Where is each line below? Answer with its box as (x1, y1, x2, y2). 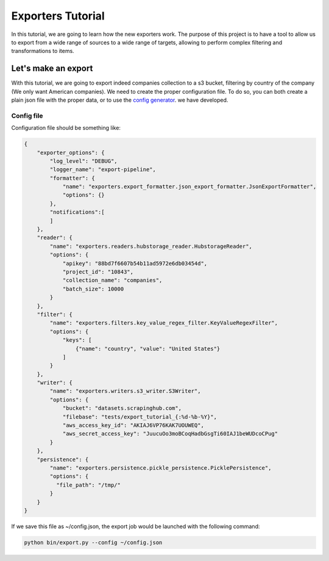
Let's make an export (11, 63, 93, 74)
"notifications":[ (49, 209, 105, 216)
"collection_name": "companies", (62, 277, 163, 284)
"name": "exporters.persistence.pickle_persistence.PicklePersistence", (49, 464, 272, 471)
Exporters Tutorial (11, 9, 105, 23)
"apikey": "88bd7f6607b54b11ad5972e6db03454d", (62, 259, 208, 267)
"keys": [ (62, 337, 92, 344)
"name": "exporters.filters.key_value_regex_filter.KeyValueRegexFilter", (49, 320, 278, 326)
